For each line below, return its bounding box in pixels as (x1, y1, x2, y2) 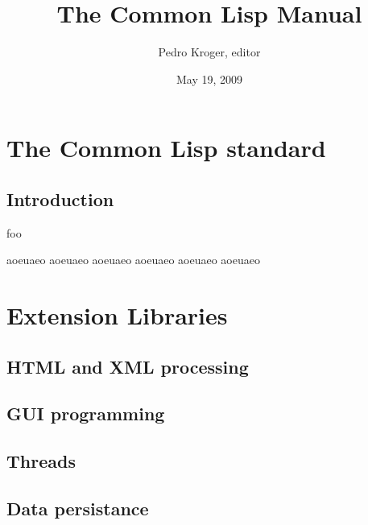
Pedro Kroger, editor (158, 43, 261, 60)
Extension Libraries (6, 299, 228, 332)
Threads (6, 449, 76, 473)
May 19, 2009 (176, 70, 243, 87)
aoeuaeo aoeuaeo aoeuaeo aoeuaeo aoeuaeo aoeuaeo (6, 251, 260, 268)
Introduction (6, 186, 114, 211)
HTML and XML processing (6, 353, 249, 378)
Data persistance (6, 496, 149, 520)
